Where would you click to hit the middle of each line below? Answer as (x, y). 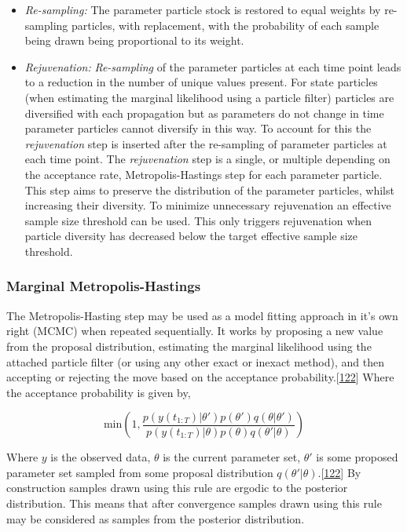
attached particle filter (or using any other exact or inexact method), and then (195, 361)
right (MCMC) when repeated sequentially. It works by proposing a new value (195, 331)
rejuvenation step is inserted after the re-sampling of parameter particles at (206, 143)
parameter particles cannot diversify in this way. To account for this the (198, 128)
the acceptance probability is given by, (99, 392)
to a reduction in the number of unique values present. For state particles (201, 82)
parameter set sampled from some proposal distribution (140, 472)
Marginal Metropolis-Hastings (104, 286)
